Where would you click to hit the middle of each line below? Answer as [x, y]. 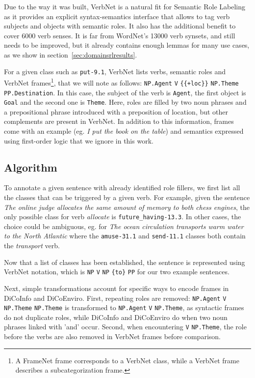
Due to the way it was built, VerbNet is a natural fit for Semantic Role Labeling [125, 6]
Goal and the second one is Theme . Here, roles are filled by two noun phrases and [125, 102]
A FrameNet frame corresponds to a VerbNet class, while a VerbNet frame [127, 360]
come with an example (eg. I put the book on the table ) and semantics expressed [124, 131]
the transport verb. [32, 246]
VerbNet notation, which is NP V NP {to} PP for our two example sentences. [117, 272]
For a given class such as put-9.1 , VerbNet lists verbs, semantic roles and [115, 71]
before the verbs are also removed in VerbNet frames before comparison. [112, 336]
